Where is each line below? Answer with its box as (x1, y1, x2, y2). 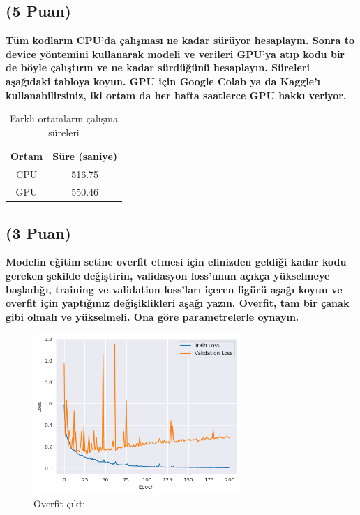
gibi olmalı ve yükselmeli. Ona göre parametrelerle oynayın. (6, 309, 299, 324)
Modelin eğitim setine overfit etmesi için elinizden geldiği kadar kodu (6, 254, 347, 269)
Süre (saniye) (52, 149, 118, 164)
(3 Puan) (6, 222, 71, 243)
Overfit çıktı (33, 495, 86, 510)
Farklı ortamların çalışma (10, 111, 118, 126)
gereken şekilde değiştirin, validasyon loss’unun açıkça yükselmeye (6, 268, 330, 282)
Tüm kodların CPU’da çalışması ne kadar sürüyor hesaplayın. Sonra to (6, 33, 354, 48)
